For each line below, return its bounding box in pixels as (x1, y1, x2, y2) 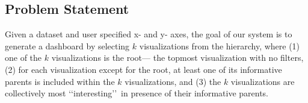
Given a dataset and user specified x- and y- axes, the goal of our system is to (5, 28, 292, 40)
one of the (5, 51, 42, 64)
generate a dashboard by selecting (5, 39, 130, 52)
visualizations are (230, 75, 295, 87)
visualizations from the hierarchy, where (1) (139, 39, 300, 52)
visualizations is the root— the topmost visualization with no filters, (51, 51, 304, 64)
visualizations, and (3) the (125, 75, 221, 87)
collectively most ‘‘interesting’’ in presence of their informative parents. (5, 87, 269, 99)
